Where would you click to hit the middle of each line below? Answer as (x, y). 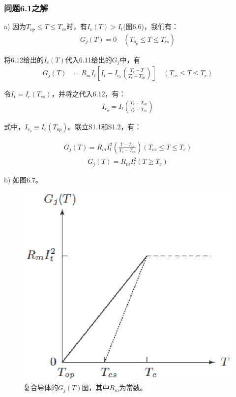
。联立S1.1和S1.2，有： (105, 126)
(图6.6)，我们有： (151, 26)
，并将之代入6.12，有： (88, 94)
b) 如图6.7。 (23, 179)
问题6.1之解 (26, 8)
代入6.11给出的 (88, 59)
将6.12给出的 (24, 59)
